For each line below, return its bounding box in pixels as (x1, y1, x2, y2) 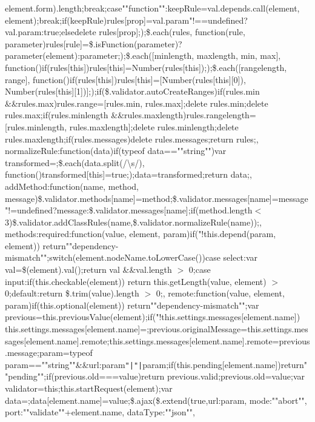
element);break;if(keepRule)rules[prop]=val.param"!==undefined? (5, 13, 248, 26)
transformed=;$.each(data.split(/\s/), (5, 156, 145, 169)
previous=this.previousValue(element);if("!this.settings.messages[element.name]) (5, 310, 300, 323)
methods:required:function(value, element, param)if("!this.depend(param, (5, 227, 276, 240)
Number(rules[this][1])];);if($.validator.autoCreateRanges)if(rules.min (5, 85, 260, 98)
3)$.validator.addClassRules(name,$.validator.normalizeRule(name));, (5, 215, 262, 228)
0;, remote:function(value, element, (156, 287, 285, 300)
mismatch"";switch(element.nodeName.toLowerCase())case (5, 251, 220, 264)
